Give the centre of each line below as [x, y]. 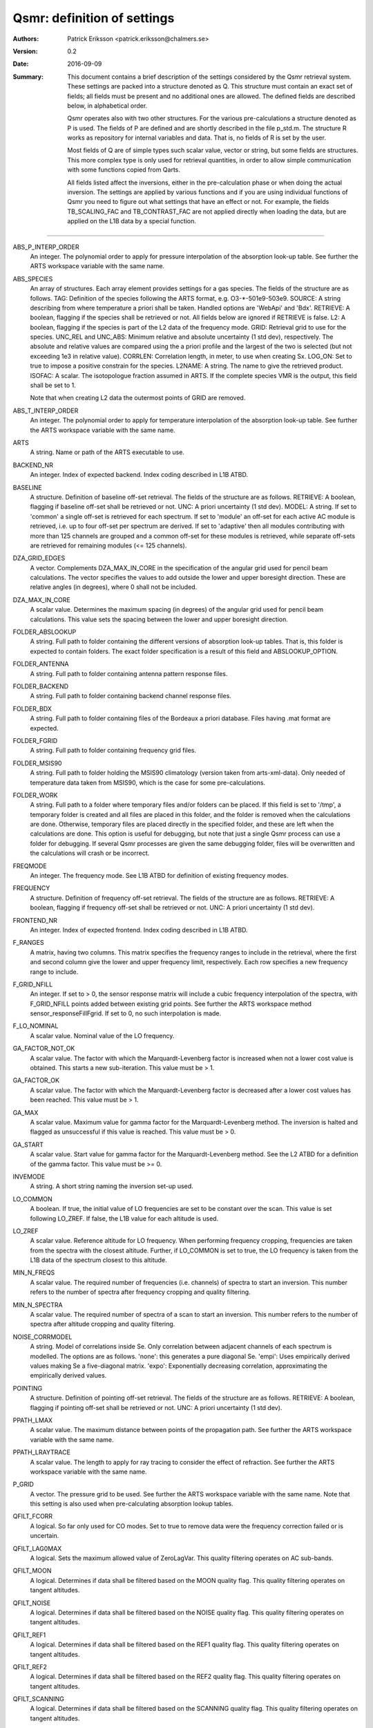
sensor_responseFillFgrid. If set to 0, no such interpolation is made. [126, 1013]
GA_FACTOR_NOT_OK [44, 1049]
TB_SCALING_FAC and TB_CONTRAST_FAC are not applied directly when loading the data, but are [207, 212]
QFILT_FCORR [33, 1516]
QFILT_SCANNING [39, 1699]
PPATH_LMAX [33, 1420]
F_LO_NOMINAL [36, 1026]
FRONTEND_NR [35, 920]
